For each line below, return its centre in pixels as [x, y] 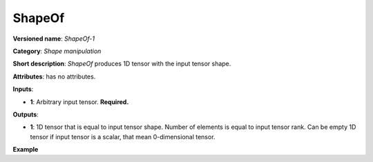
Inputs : [23, 89]
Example [26, 150]
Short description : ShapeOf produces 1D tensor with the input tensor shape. [122, 64]
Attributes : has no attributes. [54, 77]
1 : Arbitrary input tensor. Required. [79, 102]
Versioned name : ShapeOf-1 [54, 39]
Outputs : [26, 114]
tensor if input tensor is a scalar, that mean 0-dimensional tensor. [123, 136]
